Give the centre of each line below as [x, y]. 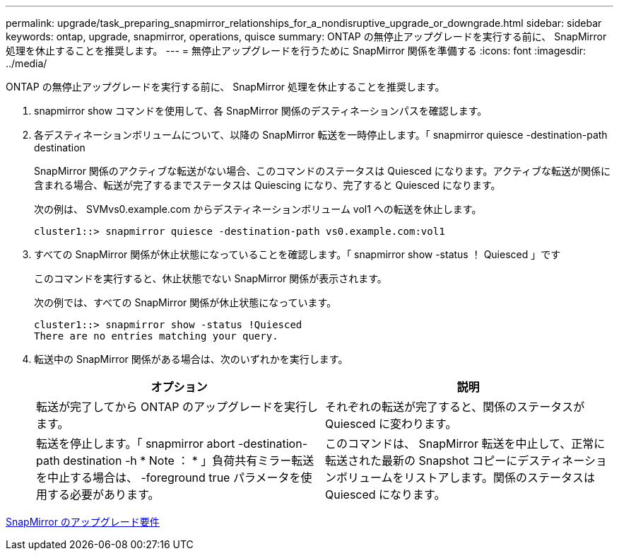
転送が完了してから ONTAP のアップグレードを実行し [177, 407]
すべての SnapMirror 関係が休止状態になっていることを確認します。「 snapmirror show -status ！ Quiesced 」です [297, 254]
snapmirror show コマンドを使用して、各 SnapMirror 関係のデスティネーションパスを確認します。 [261, 111]
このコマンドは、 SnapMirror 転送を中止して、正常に [465, 444]
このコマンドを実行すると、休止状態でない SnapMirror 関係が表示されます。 [211, 278]
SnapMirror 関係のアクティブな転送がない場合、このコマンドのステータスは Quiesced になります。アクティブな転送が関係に [322, 171]
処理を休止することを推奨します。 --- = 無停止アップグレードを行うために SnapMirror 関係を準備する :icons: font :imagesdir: [296, 51]
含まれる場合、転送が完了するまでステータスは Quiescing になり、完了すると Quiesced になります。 [267, 185]
